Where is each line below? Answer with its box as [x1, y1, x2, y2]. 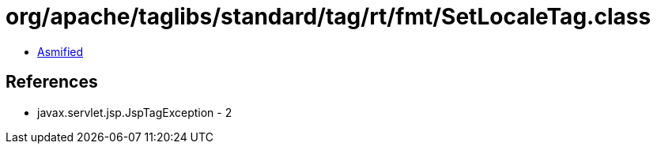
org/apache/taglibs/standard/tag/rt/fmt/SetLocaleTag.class [6, 3, 651, 30]
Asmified [37, 44, 84, 58]
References [6, 72, 98, 92]
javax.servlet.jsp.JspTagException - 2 [37, 105, 232, 119]
